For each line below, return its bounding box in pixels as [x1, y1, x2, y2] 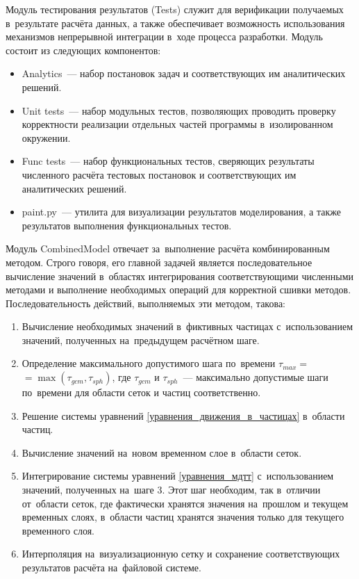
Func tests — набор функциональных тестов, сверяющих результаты [22, 154, 315, 168]
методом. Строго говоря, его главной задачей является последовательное [6, 254, 312, 269]
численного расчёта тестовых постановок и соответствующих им [22, 167, 297, 181]
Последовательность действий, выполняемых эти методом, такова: [6, 295, 285, 310]
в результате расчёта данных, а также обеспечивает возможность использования [6, 15, 345, 30]
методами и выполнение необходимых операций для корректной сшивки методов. [6, 282, 351, 297]
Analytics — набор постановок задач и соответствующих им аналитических [22, 66, 346, 81]
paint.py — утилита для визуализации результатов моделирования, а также [22, 204, 341, 219]
